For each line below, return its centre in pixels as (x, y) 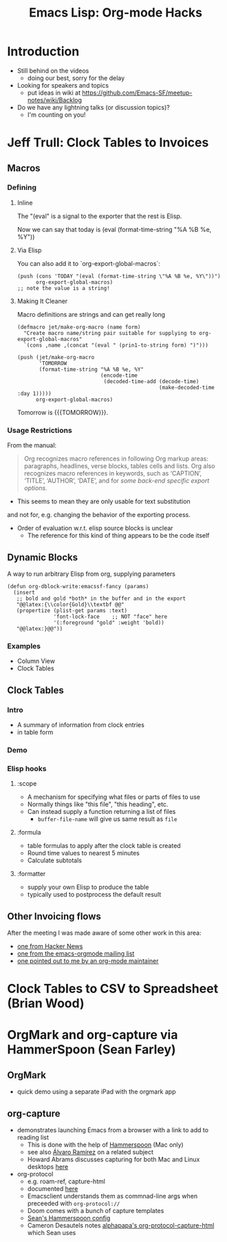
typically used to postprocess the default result (94, 895)
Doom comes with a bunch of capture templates (96, 1210)
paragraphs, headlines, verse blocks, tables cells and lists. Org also (119, 466)
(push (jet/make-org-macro (56, 357)
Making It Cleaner (42, 301)
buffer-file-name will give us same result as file (107, 819)
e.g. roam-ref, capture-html (66, 1181)
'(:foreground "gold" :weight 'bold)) (109, 623)
